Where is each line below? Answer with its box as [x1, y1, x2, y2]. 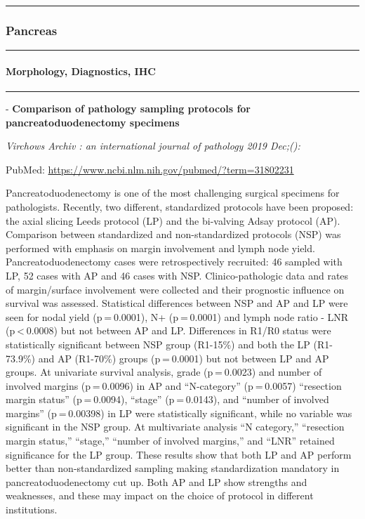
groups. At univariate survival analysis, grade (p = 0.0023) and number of [6, 364, 322, 379]
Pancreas [6, 21, 58, 39]
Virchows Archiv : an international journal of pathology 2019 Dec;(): [6, 138, 300, 153]
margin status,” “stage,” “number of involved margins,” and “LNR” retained [6, 433, 335, 448]
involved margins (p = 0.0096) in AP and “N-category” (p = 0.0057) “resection [6, 378, 342, 393]
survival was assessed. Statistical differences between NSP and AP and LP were [6, 296, 348, 310]
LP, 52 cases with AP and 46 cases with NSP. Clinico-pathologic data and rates [6, 268, 349, 282]
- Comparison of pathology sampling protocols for [6, 101, 251, 116]
